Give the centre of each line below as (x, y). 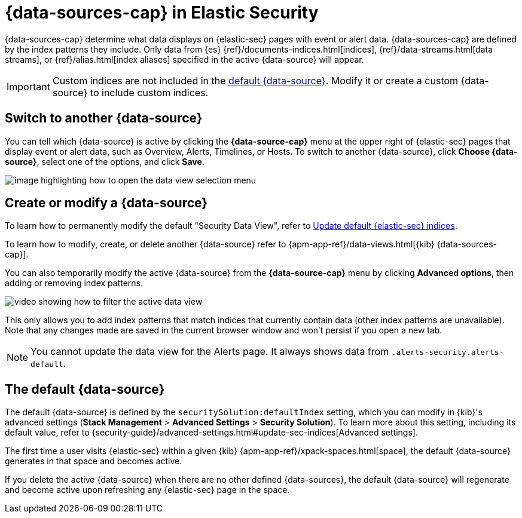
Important (28, 86)
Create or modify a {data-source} (106, 203)
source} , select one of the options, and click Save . (105, 161)
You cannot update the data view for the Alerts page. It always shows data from (210, 352)
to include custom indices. (149, 92)
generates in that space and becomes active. (94, 461)
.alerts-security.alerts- (448, 353)
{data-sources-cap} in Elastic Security (162, 13)
